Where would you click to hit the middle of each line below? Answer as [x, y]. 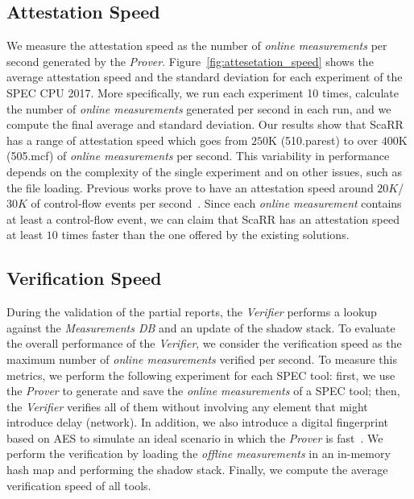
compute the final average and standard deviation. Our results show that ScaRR [205, 124]
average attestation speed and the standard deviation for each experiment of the [205, 77]
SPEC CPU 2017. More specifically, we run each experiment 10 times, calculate [203, 92]
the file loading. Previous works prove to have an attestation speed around [190, 187]
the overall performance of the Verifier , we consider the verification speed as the [204, 343]
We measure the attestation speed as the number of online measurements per [197, 45]
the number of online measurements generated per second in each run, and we [199, 108]
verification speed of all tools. [79, 485]
